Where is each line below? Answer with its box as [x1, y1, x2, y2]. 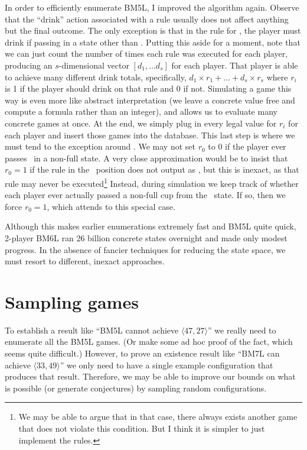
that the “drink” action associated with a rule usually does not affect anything [5, 12, 289, 25]
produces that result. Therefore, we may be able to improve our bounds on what [5, 370, 296, 383]
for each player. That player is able [171, 59, 298, 71]
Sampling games [5, 289, 139, 313]
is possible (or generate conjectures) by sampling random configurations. [5, 381, 267, 394]
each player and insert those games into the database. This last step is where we [5, 128, 295, 141]
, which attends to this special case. [47, 200, 175, 212]
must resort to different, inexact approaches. [5, 255, 165, 267]
